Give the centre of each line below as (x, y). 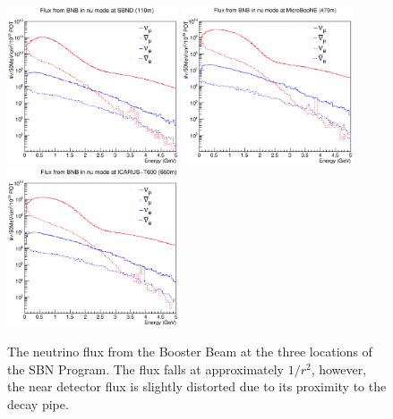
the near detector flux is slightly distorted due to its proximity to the (197, 386)
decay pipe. (38, 403)
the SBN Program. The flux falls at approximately (145, 369)
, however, (339, 369)
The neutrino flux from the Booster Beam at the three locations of (190, 352)
